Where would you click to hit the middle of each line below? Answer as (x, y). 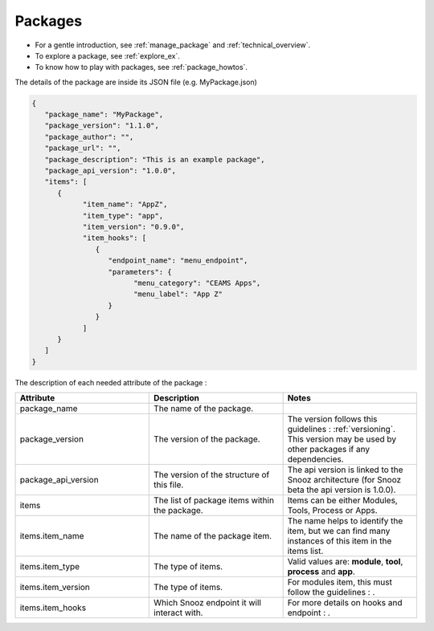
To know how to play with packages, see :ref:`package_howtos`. (141, 67)
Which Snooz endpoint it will (207, 603)
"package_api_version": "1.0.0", (111, 171)
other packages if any (328, 450)
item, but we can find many (339, 531)
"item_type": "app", (123, 216)
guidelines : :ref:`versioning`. (341, 429)
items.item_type (50, 567)
